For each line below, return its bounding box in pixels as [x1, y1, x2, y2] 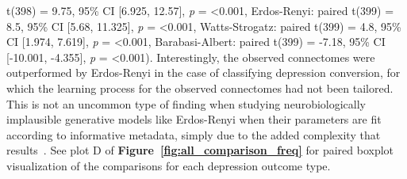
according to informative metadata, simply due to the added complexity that [6, 126, 381, 143]
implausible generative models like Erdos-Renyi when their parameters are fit [6, 111, 382, 128]
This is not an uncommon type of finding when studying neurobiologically [6, 95, 366, 112]
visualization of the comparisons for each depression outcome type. [6, 157, 331, 173]
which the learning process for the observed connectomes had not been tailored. [6, 79, 394, 96]
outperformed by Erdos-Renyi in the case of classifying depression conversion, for [6, 64, 401, 81]
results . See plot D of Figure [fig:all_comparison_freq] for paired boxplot [6, 142, 394, 158]
